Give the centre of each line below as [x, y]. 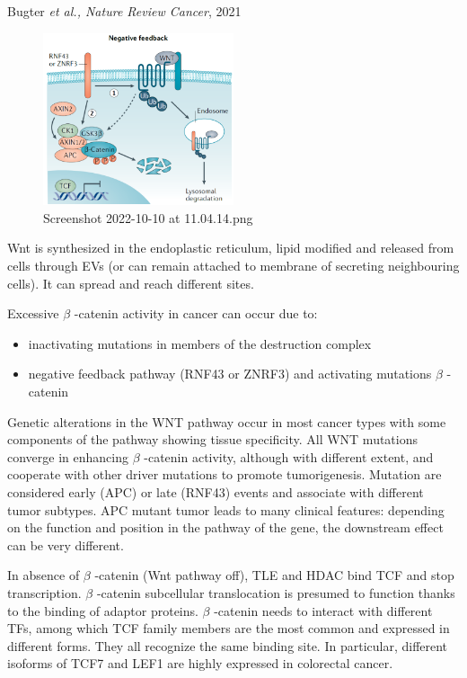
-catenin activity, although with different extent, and [289, 456]
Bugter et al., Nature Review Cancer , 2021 [124, 11]
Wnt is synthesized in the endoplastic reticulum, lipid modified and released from [231, 248]
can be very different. [66, 544]
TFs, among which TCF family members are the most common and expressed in [229, 628]
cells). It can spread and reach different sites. [131, 283]
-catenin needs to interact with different [323, 610]
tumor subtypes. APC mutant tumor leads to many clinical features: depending [226, 509]
